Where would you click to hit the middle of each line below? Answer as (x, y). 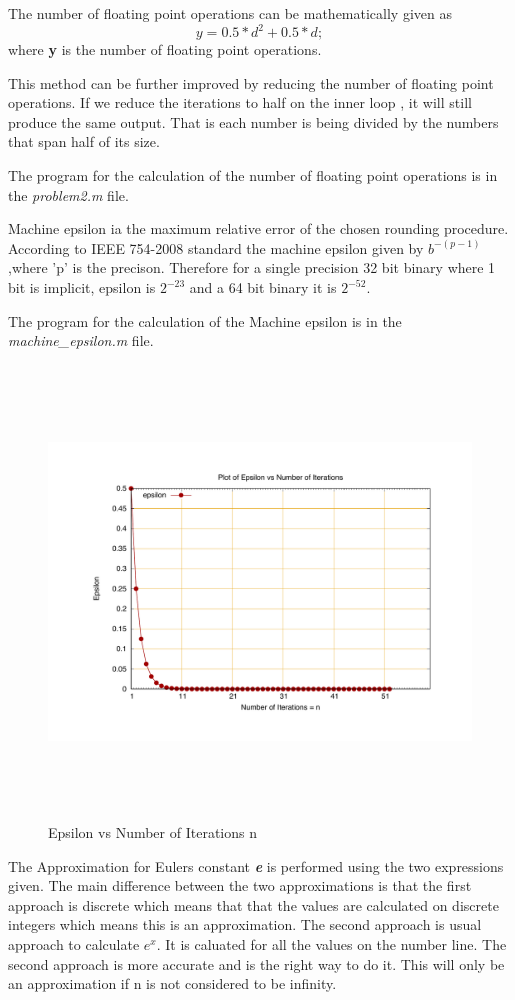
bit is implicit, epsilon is (82, 287)
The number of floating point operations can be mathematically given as (230, 13)
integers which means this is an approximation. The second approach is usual (245, 924)
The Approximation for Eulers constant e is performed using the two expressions (256, 865)
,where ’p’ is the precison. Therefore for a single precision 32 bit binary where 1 (252, 267)
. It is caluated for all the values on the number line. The (331, 943)
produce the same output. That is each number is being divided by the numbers (253, 121)
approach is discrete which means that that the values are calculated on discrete (253, 904)
